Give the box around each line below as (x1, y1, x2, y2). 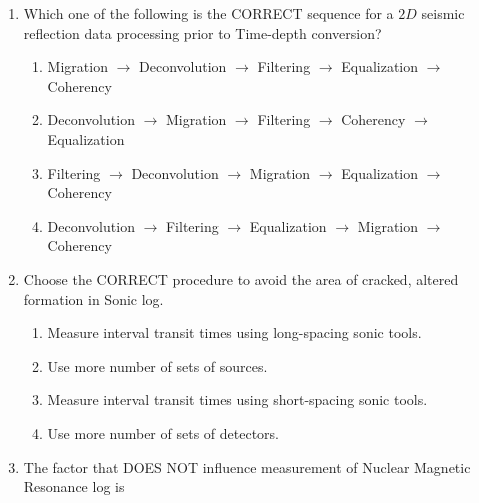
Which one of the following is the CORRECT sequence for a (23, 3, 394, 23)
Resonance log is (23, 476, 125, 497)
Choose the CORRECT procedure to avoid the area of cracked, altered (23, 268, 459, 289)
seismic (421, 3, 465, 23)
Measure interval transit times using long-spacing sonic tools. (47, 322, 422, 343)
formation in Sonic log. (23, 288, 164, 309)
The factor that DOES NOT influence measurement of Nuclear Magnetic (23, 456, 471, 477)
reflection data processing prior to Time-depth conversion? (23, 22, 382, 43)
